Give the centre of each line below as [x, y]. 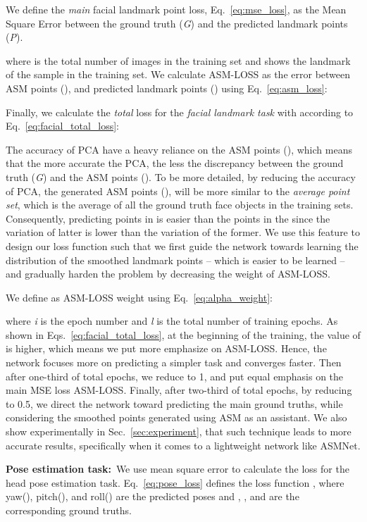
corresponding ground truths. [69, 510]
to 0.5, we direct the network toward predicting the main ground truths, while [174, 403]
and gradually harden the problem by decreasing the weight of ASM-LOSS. [168, 274]
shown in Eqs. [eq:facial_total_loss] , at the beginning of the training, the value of [183, 334]
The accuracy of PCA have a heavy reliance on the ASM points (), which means [179, 149]
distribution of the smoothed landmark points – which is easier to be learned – [175, 260]
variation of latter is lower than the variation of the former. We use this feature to [183, 232]
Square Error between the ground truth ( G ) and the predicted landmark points [177, 23]
